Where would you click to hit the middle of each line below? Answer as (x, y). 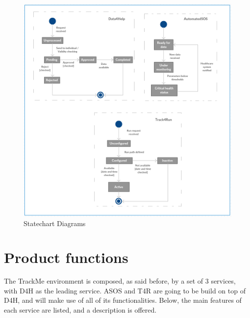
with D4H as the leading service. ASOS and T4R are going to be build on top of (125, 290)
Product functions (66, 257)
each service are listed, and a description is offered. (80, 309)
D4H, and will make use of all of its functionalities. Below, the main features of (123, 300)
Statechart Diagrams (55, 223)
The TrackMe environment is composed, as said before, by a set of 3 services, (120, 281)
